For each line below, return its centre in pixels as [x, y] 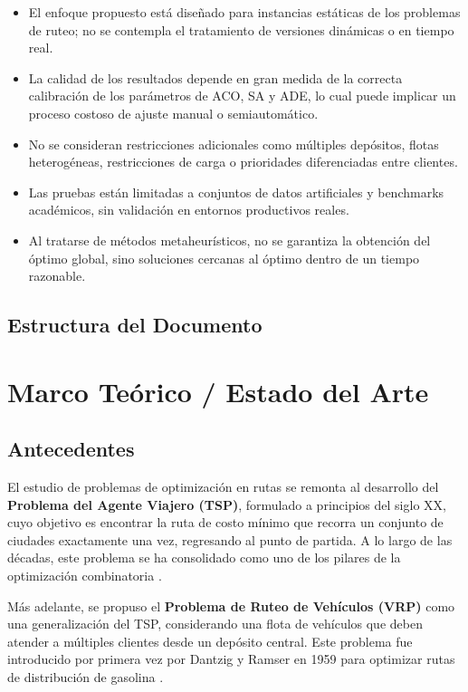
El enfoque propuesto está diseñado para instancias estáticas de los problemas [244, 12]
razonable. [57, 276]
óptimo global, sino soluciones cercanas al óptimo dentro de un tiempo [224, 258]
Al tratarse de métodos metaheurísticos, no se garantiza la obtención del [229, 240]
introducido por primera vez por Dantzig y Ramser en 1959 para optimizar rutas [231, 659]
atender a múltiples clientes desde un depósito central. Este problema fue [210, 641]
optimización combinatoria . [85, 576]
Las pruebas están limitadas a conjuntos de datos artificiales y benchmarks [236, 192]
